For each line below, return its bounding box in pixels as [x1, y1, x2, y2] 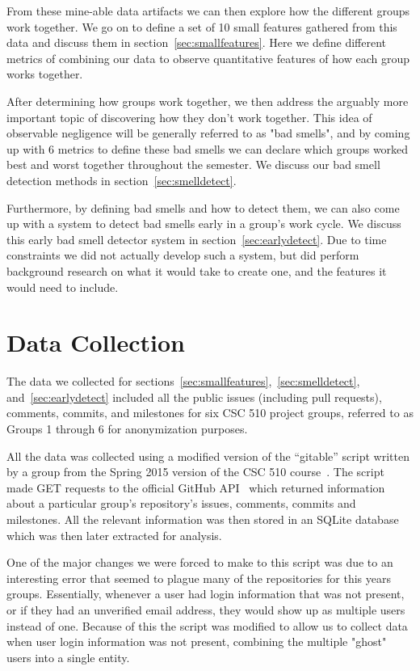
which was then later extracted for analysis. [6, 526, 222, 543]
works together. [6, 65, 83, 82]
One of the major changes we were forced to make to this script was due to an [6, 554, 393, 571]
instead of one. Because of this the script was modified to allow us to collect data [6, 617, 408, 634]
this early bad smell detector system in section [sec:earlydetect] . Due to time [6, 230, 387, 247]
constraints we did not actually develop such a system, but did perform [6, 247, 359, 264]
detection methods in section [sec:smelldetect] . [6, 171, 237, 188]
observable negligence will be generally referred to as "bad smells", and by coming [6, 124, 410, 141]
